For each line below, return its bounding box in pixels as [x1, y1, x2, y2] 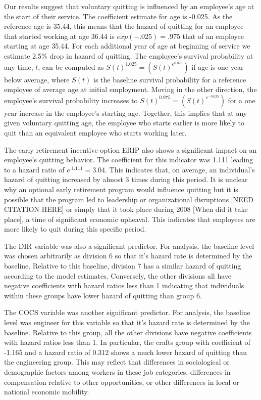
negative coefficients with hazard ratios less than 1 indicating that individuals [4, 280, 244, 291]
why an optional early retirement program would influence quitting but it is [4, 184, 238, 194]
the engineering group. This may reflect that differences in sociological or [4, 357, 230, 367]
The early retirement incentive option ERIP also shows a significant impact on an [4, 144, 257, 155]
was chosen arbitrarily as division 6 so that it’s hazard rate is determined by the [4, 250, 252, 261]
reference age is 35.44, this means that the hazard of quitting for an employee [4, 21, 244, 31]
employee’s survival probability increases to [4, 95, 138, 105]
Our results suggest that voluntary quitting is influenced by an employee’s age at [4, 1, 254, 11]
